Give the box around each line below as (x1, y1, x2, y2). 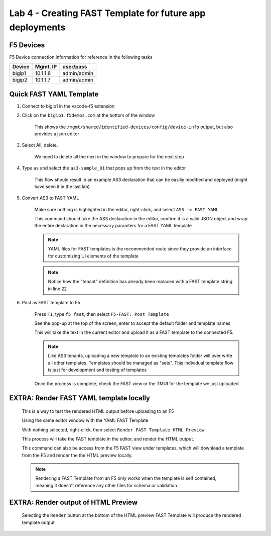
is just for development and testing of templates (48, 367, 147, 373)
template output (22, 519, 55, 525)
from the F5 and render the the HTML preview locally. (22, 452, 133, 458)
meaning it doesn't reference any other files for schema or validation (35, 482, 178, 488)
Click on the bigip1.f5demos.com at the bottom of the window (22, 112, 155, 118)
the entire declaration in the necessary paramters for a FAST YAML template (34, 223, 192, 229)
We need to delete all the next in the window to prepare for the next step (34, 153, 184, 159)
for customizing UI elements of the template (48, 253, 139, 259)
